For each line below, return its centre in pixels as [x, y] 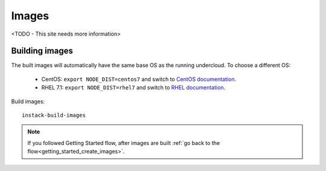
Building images [42, 51]
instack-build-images [54, 115]
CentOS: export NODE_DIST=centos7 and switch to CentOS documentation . [139, 79]
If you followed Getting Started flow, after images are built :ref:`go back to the [124, 143]
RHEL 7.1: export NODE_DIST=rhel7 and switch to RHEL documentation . [133, 88]
